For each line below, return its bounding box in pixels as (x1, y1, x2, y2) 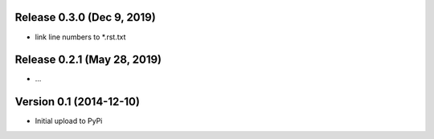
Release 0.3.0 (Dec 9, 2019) (14, 10, 156, 24)
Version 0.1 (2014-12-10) (14, 95, 141, 108)
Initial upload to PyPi (35, 117, 103, 126)
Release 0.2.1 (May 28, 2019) (14, 53, 162, 67)
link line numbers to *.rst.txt (35, 32, 126, 42)
